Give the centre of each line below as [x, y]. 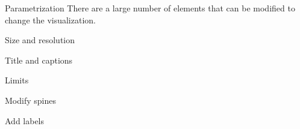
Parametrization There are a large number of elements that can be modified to [150, 8]
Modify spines [30, 100]
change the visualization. [50, 19]
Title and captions [39, 60]
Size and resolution [40, 40]
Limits [17, 80]
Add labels [25, 120]
